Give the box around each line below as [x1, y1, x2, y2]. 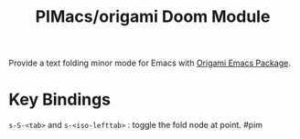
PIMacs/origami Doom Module [35, 6, 271, 27]
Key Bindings [8, 89, 112, 110]
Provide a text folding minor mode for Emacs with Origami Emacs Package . [8, 57, 292, 69]
